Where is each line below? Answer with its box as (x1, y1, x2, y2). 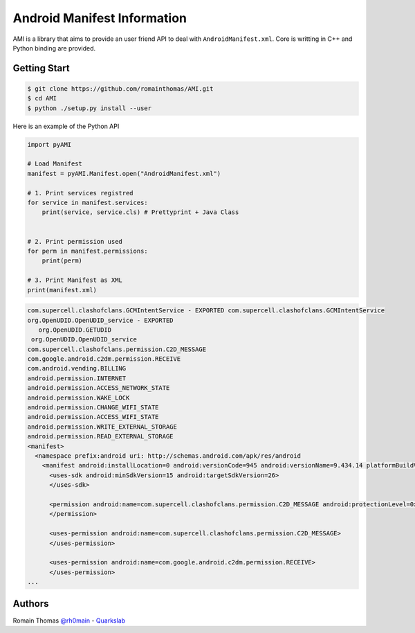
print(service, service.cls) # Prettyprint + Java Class (41, 208, 239, 216)
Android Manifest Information (12, 10, 187, 26)
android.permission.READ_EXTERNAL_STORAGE (27, 433, 174, 440)
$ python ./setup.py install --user (27, 104, 152, 112)
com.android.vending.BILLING (27, 364, 127, 373)
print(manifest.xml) (27, 286, 97, 294)
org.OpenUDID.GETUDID (38, 326, 112, 334)
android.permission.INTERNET (27, 374, 127, 382)
